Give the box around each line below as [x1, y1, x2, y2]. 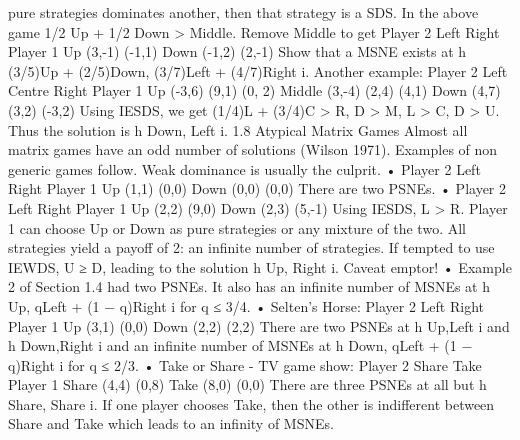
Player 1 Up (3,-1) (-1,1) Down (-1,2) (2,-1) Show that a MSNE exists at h [8, 41, 467, 62]
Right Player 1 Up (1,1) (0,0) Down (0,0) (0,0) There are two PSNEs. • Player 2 [8, 178, 506, 199]
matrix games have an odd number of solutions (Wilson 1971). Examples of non [8, 139, 498, 160]
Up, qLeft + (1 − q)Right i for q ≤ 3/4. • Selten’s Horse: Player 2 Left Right [8, 295, 484, 316]
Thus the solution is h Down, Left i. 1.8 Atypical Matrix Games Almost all [8, 119, 468, 140]
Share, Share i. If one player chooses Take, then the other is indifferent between [8, 393, 495, 414]
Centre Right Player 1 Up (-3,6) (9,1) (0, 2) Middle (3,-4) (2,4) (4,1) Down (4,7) [8, 80, 501, 101]
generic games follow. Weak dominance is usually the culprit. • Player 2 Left [8, 158, 481, 179]
